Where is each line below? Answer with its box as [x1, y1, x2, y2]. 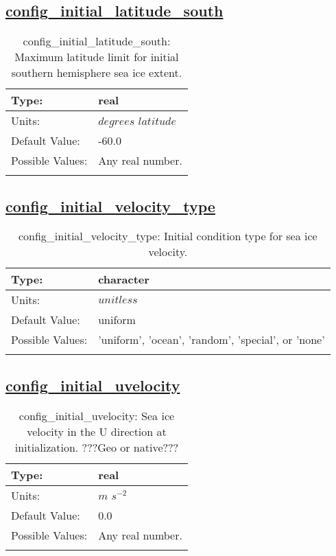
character [98, 271, 149, 288]
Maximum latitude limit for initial [14, 49, 179, 65]
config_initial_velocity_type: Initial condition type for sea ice [18, 228, 317, 244]
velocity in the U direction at [27, 423, 167, 439]
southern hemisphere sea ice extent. [11, 65, 182, 81]
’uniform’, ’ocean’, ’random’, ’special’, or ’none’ [98, 332, 325, 348]
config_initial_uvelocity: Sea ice [19, 407, 175, 424]
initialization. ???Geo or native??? [14, 439, 179, 455]
